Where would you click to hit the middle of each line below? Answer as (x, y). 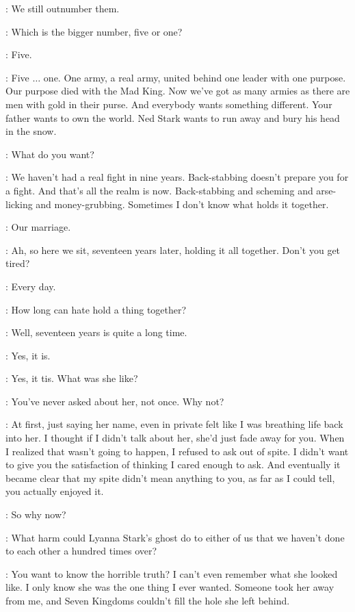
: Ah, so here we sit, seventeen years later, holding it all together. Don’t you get (173, 250)
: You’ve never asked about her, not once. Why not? (115, 401)
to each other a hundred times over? (81, 551)
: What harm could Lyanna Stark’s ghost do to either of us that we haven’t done (175, 537)
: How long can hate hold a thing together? (96, 309)
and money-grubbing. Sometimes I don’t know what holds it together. (182, 204)
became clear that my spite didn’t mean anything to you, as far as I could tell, (170, 477)
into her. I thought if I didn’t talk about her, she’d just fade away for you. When (175, 438)
